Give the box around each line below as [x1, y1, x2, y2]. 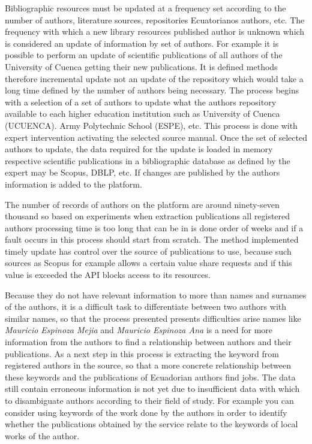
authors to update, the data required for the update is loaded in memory [5, 143, 273, 155]
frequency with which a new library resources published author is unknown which [5, 25, 305, 38]
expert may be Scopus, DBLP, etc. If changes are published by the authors [5, 166, 280, 179]
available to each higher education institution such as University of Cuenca [5, 107, 280, 120]
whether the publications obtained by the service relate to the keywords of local [5, 418, 298, 430]
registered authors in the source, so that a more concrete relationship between [5, 359, 292, 371]
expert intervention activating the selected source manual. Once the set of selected [5, 131, 307, 143]
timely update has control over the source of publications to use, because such [5, 244, 292, 257]
